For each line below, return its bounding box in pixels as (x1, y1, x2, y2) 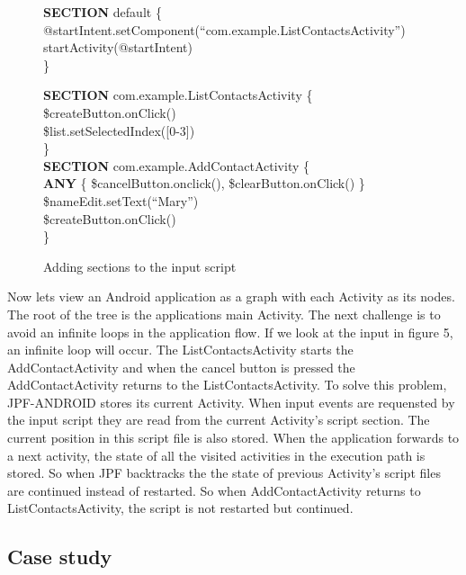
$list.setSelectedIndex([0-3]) (43, 121, 195, 139)
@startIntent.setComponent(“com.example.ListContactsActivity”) (43, 20, 406, 39)
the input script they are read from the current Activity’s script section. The (7, 410, 430, 429)
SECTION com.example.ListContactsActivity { (43, 85, 313, 104)
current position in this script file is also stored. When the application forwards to (7, 428, 460, 447)
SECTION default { (43, 3, 162, 21)
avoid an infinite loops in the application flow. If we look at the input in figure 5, (7, 322, 453, 341)
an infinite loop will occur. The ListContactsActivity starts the (7, 340, 354, 359)
